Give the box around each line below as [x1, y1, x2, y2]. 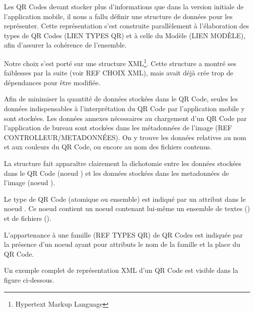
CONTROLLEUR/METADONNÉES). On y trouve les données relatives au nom [4, 132, 246, 142]
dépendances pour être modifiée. [4, 77, 101, 87]
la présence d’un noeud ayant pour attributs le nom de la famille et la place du [4, 239, 240, 249]
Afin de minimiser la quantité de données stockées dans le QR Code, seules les [4, 94, 238, 104]
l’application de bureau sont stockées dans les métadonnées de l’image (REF [4, 122, 232, 133]
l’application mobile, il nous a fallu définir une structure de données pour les [4, 11, 233, 21]
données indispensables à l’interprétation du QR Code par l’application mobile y [4, 103, 245, 113]
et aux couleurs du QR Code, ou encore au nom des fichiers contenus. [4, 142, 212, 152]
